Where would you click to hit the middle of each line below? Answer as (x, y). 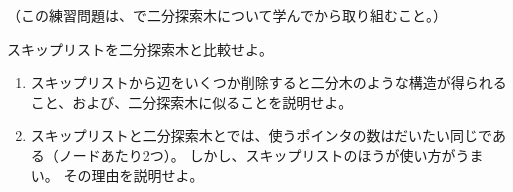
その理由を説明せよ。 (133, 174)
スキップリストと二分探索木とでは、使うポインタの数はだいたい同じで (261, 135)
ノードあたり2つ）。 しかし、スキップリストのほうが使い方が (257, 154)
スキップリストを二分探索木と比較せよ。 (140, 48)
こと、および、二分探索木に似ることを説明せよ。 (191, 101)
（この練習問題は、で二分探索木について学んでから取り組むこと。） (227, 15)
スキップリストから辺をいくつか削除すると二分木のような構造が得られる (268, 82)
